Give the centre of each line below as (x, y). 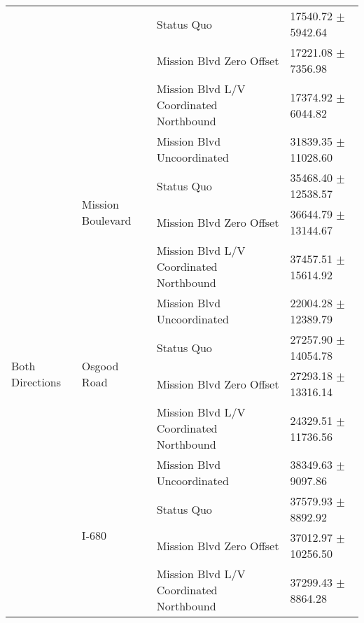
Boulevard (106, 220)
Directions (36, 381)
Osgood (100, 365)
